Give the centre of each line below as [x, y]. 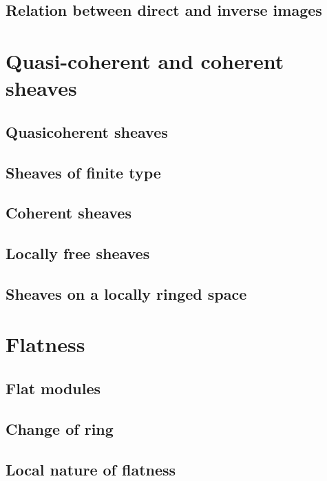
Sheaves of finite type [83, 172]
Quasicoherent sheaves [87, 131]
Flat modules [53, 388]
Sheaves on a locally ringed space [126, 293]
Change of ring [60, 428]
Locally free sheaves [78, 253]
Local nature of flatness [91, 469]
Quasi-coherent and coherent [145, 60]
